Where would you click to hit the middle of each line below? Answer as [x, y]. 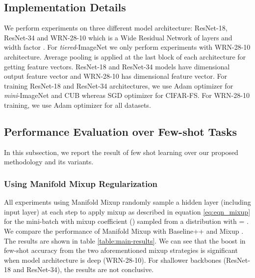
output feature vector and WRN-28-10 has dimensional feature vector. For [115, 76]
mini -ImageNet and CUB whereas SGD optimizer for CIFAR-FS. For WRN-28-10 [127, 95]
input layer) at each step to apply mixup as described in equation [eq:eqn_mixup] [127, 211]
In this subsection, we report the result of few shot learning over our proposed [121, 152]
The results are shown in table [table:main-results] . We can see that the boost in [125, 240]
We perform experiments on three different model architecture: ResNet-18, [116, 28]
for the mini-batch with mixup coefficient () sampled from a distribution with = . [126, 221]
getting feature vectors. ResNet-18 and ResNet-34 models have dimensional [117, 66]
